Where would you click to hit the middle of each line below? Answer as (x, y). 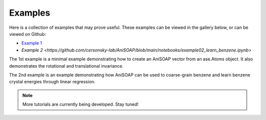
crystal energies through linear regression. (52, 82)
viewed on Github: (28, 34)
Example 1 (32, 43)
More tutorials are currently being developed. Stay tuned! (81, 104)
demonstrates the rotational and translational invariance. (66, 66)
